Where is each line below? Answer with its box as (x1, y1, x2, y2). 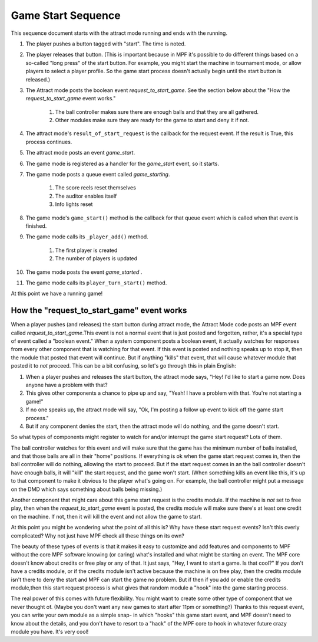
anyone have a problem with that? (25, 381, 108, 388)
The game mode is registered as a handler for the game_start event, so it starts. (25, 160, 219, 167)
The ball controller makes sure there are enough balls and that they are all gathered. (55, 108, 259, 115)
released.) (25, 76, 51, 83)
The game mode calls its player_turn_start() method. (25, 279, 167, 286)
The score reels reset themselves (55, 184, 137, 191)
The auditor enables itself (55, 192, 117, 199)
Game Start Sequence (11, 9, 121, 22)
